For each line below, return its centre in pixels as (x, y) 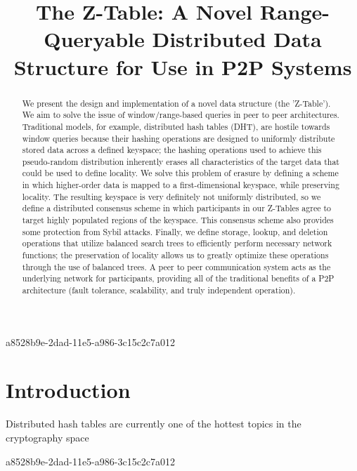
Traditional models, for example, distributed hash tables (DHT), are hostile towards (176, 126)
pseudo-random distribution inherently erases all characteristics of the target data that (181, 161)
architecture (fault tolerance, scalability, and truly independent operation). (159, 290)
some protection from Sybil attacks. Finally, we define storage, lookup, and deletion (175, 231)
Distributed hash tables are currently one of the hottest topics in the (154, 424)
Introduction (68, 390)
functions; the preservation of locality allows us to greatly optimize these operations (175, 255)
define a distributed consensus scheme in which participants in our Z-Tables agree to (177, 208)
